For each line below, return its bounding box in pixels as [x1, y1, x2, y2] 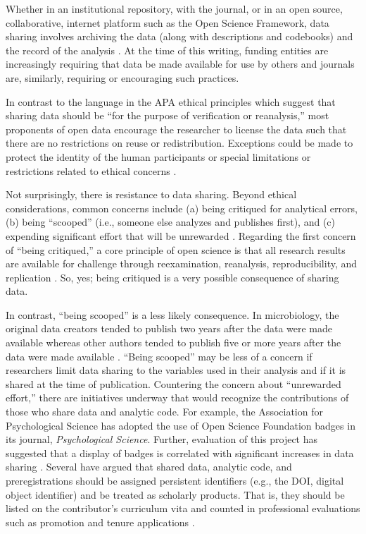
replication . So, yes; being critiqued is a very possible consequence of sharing [6, 269, 339, 284]
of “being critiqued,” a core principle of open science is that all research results [6, 242, 346, 257]
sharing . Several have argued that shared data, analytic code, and [6, 459, 292, 474]
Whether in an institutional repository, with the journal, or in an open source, [6, 1, 343, 16]
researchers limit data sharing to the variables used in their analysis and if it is [6, 363, 346, 377]
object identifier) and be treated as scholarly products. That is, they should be [6, 487, 345, 502]
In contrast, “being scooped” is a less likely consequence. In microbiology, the [6, 307, 339, 322]
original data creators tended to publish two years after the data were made [6, 321, 333, 336]
